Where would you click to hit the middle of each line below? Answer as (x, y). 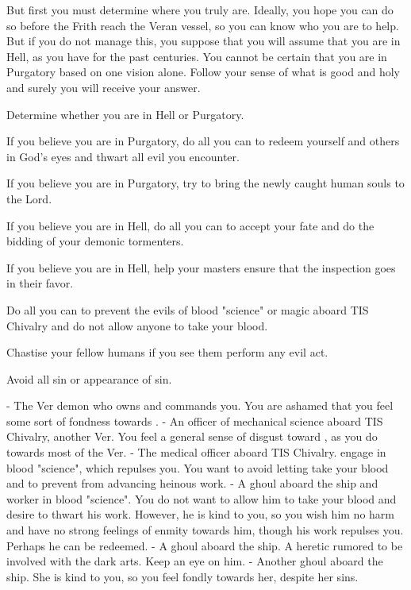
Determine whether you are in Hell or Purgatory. (125, 114)
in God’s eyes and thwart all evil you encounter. (123, 156)
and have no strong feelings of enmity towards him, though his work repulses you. (205, 530)
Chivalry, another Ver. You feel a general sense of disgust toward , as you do (192, 436)
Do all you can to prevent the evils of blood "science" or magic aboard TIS (188, 309)
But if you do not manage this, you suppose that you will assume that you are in (204, 41)
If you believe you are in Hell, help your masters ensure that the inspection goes (201, 267)
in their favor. (40, 283)
